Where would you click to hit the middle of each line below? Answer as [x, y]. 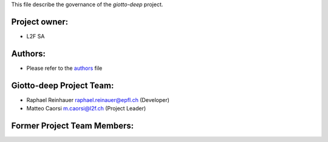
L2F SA [36, 36]
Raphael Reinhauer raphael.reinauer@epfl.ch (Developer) [98, 100]
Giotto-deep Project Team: [63, 85]
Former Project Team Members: [72, 125]
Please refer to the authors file [64, 68]
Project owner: [40, 22]
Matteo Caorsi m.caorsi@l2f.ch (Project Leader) [86, 109]
